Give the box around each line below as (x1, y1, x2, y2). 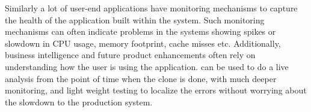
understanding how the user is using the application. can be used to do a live (5, 60, 289, 72)
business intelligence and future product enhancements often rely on (5, 49, 256, 61)
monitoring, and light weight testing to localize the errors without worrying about (5, 84, 307, 96)
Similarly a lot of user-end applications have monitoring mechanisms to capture (5, 2, 298, 14)
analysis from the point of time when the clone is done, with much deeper (5, 72, 277, 84)
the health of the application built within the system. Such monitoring (5, 13, 265, 26)
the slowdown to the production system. (5, 95, 153, 108)
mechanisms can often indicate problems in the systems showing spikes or (5, 25, 276, 38)
